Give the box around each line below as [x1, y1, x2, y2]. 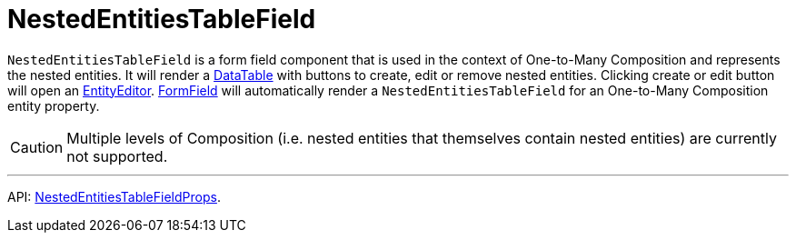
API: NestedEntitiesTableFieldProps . [7, 188, 221, 205]
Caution [10, 137, 64, 156]
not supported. [66, 146, 168, 165]
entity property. [7, 97, 100, 114]
